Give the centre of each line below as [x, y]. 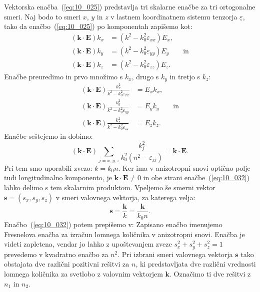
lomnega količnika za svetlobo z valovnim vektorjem [83, 273]
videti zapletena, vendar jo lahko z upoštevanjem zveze [88, 244]
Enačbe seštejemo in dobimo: [48, 136]
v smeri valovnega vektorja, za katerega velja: [125, 197]
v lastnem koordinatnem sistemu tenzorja [174, 16]
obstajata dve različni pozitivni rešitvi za [67, 264]
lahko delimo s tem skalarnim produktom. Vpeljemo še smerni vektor [110, 187]
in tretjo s [185, 76]
